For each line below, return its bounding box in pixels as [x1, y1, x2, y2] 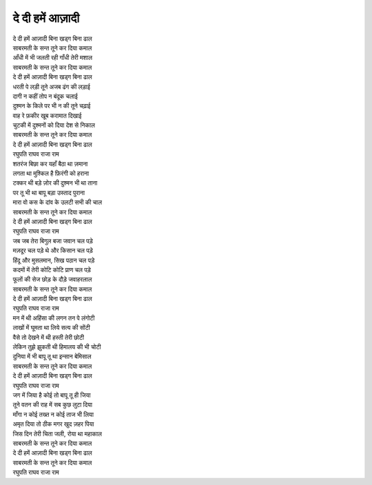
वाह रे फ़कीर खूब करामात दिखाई [12, 111, 82, 120]
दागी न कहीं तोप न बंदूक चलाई [12, 92, 79, 100]
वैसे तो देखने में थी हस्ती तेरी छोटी [12, 333, 84, 341]
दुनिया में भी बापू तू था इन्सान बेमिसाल [12, 352, 92, 361]
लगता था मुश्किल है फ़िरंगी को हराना [12, 169, 90, 178]
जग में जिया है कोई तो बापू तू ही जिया [12, 391, 91, 399]
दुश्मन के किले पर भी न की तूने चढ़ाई [12, 102, 91, 110]
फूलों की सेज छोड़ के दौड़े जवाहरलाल [12, 276, 92, 284]
